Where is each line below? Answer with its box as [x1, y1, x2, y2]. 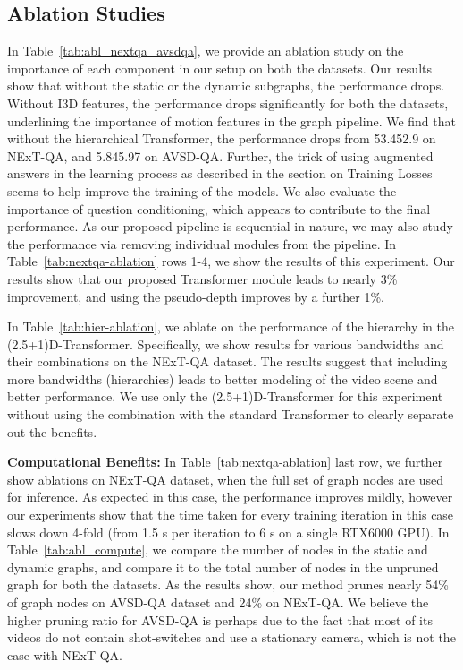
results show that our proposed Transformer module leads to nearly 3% [7, 269, 398, 288]
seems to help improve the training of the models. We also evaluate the [7, 181, 397, 200]
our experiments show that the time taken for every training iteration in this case [7, 505, 454, 524]
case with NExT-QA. [7, 645, 122, 664]
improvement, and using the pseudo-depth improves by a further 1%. [7, 287, 384, 305]
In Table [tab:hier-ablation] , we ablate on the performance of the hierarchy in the [7, 317, 454, 336]
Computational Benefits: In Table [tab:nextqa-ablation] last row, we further [7, 452, 443, 471]
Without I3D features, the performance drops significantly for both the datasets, [7, 93, 449, 112]
